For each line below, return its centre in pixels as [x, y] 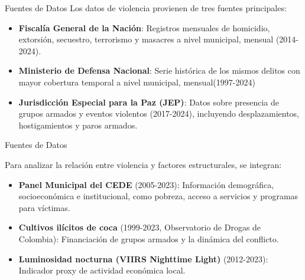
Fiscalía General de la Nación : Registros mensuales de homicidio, [144, 27]
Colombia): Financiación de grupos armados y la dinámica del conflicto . [149, 238]
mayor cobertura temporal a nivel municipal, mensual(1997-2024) [137, 82]
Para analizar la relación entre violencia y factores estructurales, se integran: [143, 164]
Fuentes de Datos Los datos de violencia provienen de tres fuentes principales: [146, 8]
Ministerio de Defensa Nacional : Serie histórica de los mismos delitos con [159, 70]
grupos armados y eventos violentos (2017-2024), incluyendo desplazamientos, [159, 113]
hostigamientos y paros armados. [78, 125]
